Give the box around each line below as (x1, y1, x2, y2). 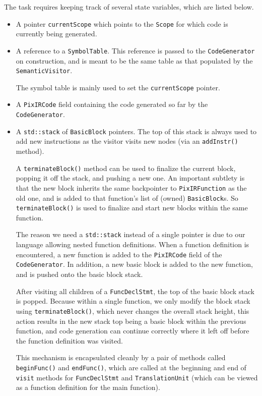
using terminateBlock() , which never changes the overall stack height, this (16, 305, 249, 316)
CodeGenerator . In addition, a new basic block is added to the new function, (16, 259, 253, 269)
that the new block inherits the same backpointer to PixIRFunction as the (16, 182, 247, 193)
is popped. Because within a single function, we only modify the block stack (16, 296, 250, 306)
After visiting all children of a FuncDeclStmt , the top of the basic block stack (16, 286, 254, 296)
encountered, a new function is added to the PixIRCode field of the (16, 249, 222, 259)
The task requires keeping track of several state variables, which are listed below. (4, 2, 254, 12)
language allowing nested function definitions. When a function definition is (16, 239, 249, 250)
